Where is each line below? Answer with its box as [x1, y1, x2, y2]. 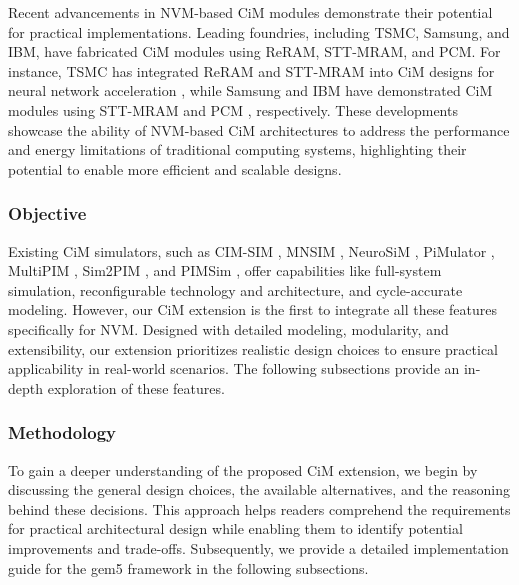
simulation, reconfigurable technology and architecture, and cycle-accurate [8, 279, 463, 300]
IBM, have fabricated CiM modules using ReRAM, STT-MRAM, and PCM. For [8, 41, 501, 62]
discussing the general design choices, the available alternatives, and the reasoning [8, 479, 510, 500]
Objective [8, 201, 87, 226]
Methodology [8, 420, 117, 445]
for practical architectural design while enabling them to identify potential [8, 518, 463, 539]
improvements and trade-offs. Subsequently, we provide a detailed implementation [8, 537, 509, 558]
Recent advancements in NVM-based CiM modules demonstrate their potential [8, 2, 493, 22]
